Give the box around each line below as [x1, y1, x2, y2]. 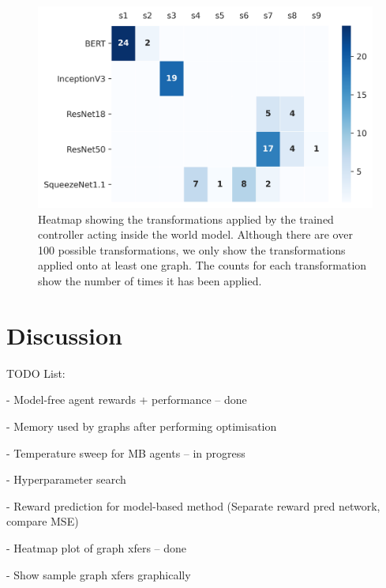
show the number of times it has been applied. [38, 273, 262, 289]
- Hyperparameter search [6, 471, 126, 488]
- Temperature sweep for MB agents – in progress [6, 444, 245, 461]
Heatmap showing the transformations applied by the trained [38, 210, 334, 227]
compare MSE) [6, 513, 79, 530]
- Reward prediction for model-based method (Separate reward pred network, [6, 497, 380, 514]
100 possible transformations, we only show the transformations [38, 241, 346, 258]
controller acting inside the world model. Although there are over [38, 226, 353, 243]
